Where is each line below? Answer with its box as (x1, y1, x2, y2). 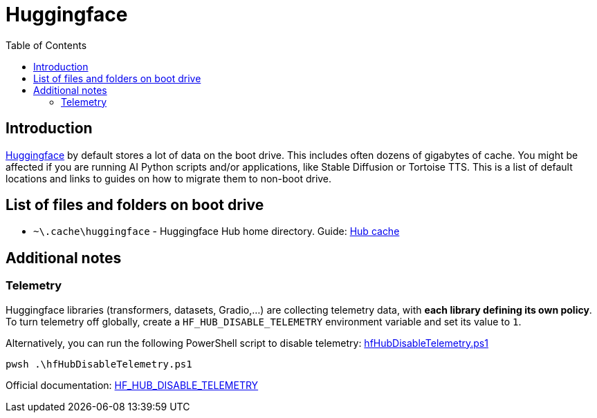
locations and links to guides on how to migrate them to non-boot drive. (6, 172, 332, 184)
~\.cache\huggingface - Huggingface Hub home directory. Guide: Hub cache (33, 225, 400, 238)
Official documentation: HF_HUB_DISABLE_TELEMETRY (6, 379, 259, 391)
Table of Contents (6, 39, 87, 51)
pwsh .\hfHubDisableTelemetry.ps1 (6, 358, 192, 370)
